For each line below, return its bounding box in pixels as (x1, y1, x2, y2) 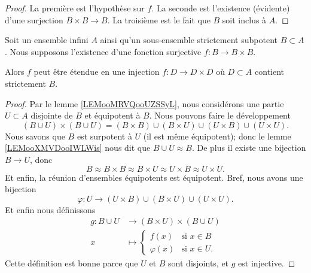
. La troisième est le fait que (107, 13, 211, 26)
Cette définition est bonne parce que (5, 257, 138, 269)
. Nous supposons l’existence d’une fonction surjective (5, 45, 202, 57)
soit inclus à (222, 13, 267, 26)
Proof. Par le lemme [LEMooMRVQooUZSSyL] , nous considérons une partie (5, 97, 284, 110)
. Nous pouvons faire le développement (149, 109, 291, 122)
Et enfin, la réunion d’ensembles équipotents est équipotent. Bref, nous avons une (5, 171, 303, 183)
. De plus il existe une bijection (191, 141, 306, 154)
